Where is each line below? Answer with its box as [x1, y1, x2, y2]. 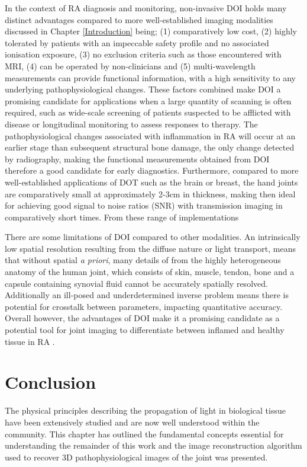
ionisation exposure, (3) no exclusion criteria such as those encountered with [5, 48, 282, 60]
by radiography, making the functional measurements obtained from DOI [5, 152, 270, 165]
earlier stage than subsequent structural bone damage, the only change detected [5, 141, 295, 153]
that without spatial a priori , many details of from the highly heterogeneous [5, 254, 281, 266]
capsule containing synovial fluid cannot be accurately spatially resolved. [5, 277, 268, 289]
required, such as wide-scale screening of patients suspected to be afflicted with [5, 106, 291, 119]
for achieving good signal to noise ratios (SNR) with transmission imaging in [5, 199, 283, 212]
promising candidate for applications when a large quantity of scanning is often [5, 94, 292, 107]
